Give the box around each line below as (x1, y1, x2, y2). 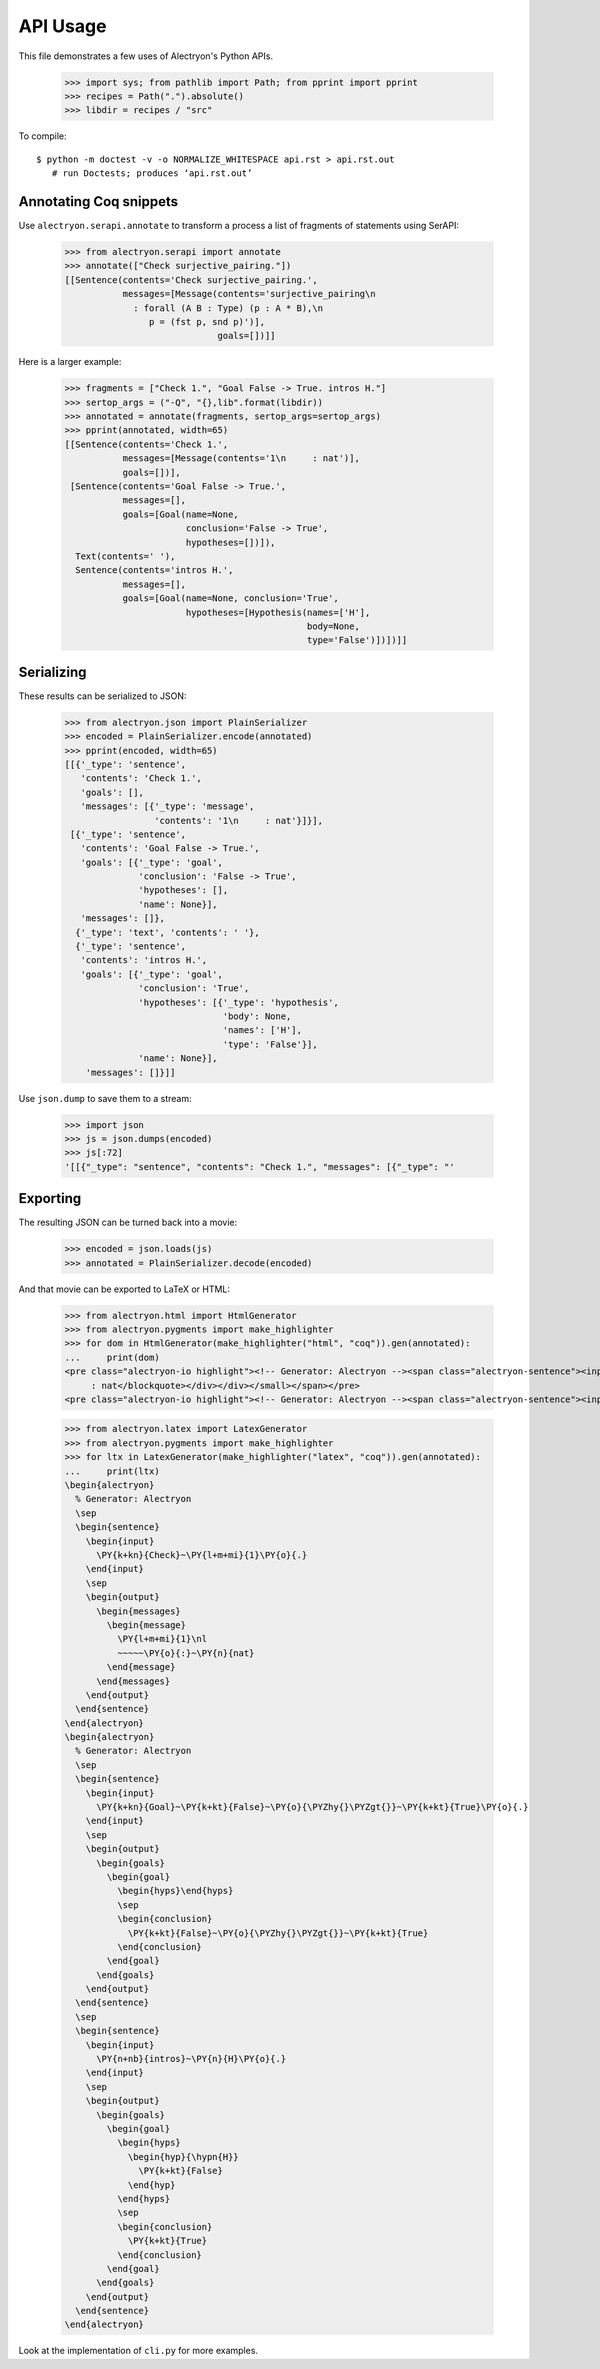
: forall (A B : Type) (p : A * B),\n (133, 302, 324, 314)
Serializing (18, 663, 87, 680)
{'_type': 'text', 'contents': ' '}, (75, 926, 260, 938)
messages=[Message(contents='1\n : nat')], (122, 453, 360, 464)
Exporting (18, 1190, 82, 1207)
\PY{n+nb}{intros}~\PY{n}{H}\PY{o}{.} (96, 2053, 287, 2065)
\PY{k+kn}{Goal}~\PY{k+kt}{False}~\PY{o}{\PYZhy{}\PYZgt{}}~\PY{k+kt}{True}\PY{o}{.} (96, 1801, 529, 1813)
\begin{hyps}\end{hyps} (116, 1885, 234, 1897)
